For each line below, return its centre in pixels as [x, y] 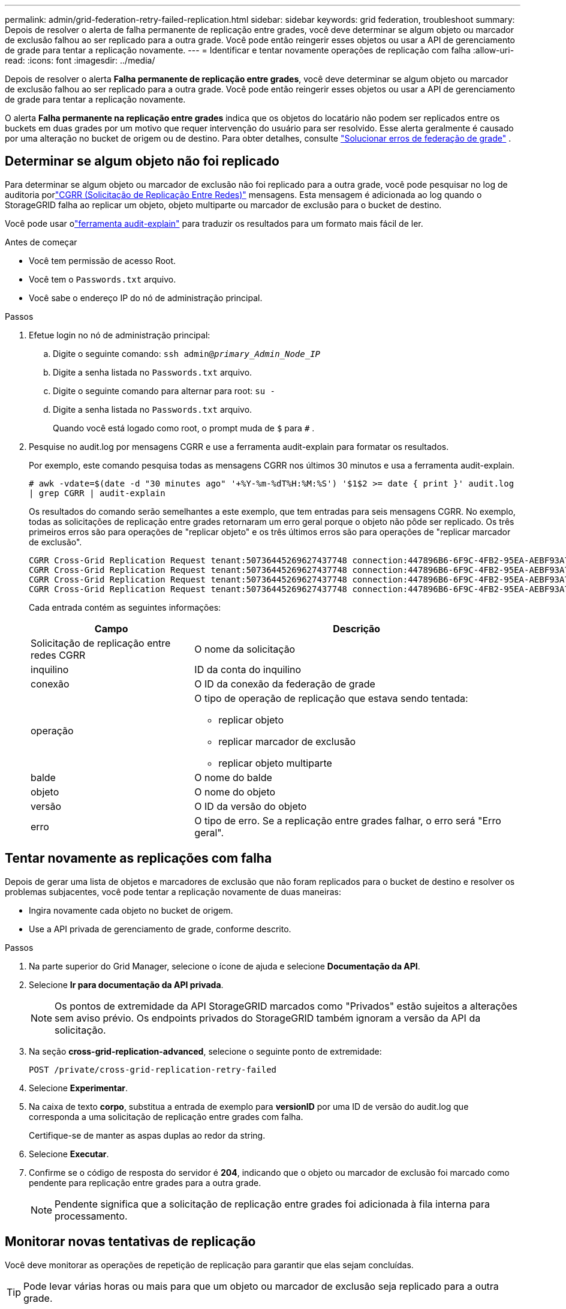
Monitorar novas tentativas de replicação [130, 1242]
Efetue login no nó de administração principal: [120, 335]
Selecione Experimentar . [79, 1088]
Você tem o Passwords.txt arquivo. [103, 279]
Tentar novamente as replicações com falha [139, 858]
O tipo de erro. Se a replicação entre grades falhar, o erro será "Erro [348, 820]
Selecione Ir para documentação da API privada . [126, 984]
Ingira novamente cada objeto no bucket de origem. [131, 910]
